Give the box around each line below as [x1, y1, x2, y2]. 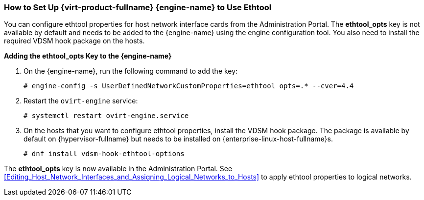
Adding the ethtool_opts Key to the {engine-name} [4, 52, 172, 60]
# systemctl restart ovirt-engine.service [24, 112, 189, 120]
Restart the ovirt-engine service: [24, 97, 138, 105]
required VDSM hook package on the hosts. [4, 37, 145, 45]
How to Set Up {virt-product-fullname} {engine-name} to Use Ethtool [4, 2, 272, 12]
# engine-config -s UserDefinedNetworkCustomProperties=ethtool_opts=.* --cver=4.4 [24, 82, 354, 90]
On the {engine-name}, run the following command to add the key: [24, 67, 238, 76]
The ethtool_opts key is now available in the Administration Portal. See [4, 164, 233, 173]
